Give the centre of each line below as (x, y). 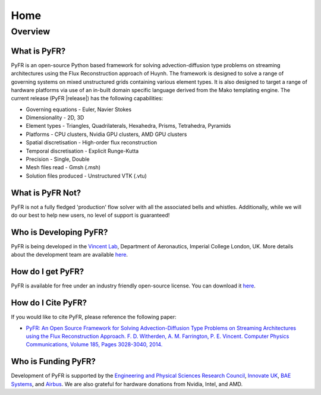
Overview (31, 31)
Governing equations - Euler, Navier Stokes (79, 109)
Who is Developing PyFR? (59, 232)
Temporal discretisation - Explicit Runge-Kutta (82, 151)
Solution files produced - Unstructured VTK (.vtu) (86, 176)
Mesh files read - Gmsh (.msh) (63, 168)
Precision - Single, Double (58, 159)
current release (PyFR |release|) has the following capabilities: (87, 99)
